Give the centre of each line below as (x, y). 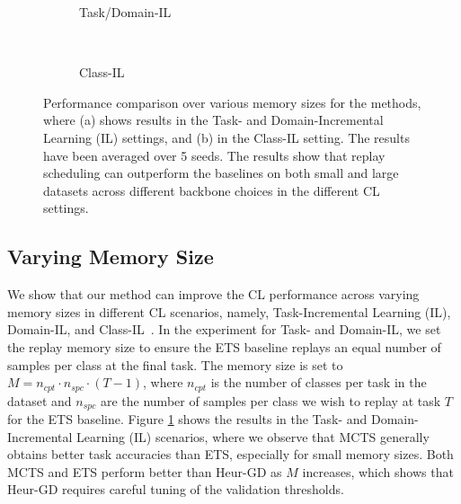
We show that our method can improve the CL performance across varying (213, 294)
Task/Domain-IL (125, 12)
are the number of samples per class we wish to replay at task (270, 400)
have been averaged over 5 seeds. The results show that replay (214, 155)
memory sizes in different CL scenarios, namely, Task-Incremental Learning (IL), (229, 311)
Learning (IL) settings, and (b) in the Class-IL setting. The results (226, 137)
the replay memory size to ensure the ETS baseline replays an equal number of (224, 346)
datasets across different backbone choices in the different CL (212, 190)
